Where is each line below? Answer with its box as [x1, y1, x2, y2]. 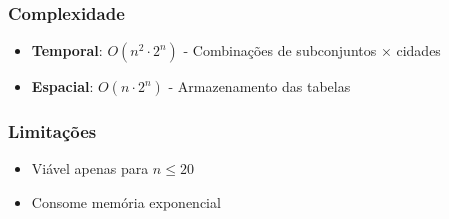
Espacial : [31, 76, 94, 97]
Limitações [8, 119, 97, 144]
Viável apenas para [31, 158, 149, 179]
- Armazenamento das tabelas [168, 76, 351, 97]
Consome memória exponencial [31, 192, 221, 213]
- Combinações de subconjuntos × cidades [183, 40, 441, 61]
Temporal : [31, 40, 103, 61]
